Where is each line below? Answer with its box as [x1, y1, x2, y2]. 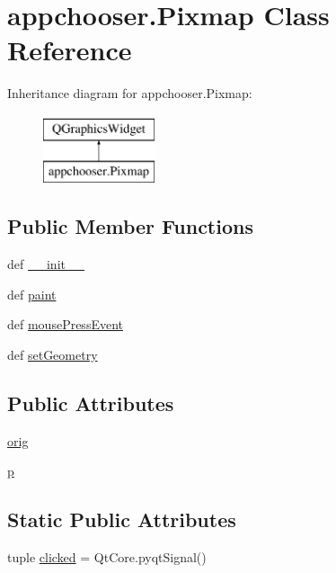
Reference [7, 31, 132, 68]
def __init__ [7, 255, 84, 273]
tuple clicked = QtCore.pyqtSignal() [7, 548, 207, 567]
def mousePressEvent [7, 315, 123, 334]
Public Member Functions [7, 212, 253, 240]
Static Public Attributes [7, 506, 236, 533]
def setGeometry [7, 345, 98, 364]
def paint [7, 284, 57, 303]
